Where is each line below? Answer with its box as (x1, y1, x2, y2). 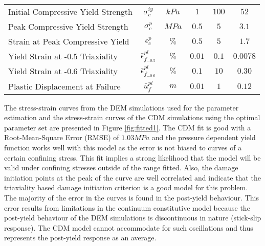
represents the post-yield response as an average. (4, 232, 157, 243)
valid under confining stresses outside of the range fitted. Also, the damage (4, 162, 238, 173)
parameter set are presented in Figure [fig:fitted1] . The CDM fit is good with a (4, 122, 251, 132)
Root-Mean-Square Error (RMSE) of (4, 132, 119, 143)
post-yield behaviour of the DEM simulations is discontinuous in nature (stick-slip (4, 212, 261, 223)
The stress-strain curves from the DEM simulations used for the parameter (4, 102, 239, 113)
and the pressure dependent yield (151, 132, 256, 143)
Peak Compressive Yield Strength (8, 20, 128, 32)
